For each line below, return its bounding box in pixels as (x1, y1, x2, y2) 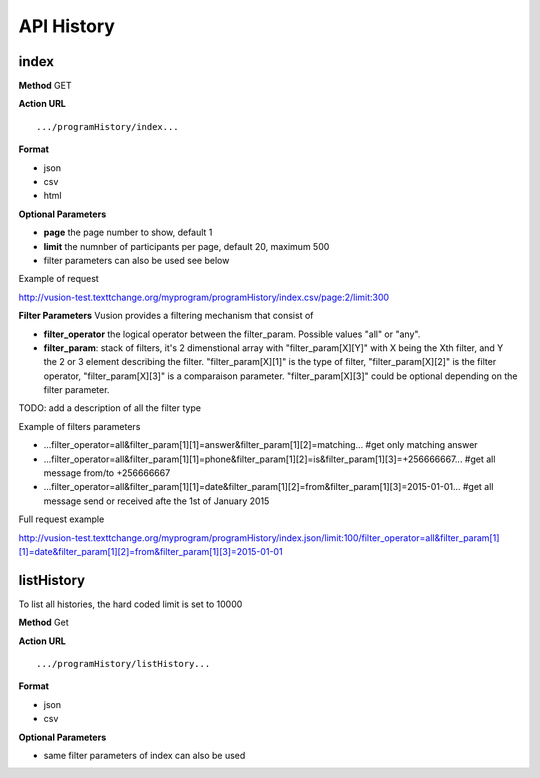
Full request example (18, 513, 105, 525)
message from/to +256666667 (43, 467, 171, 479)
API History (18, 15, 115, 37)
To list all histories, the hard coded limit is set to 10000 (18, 598, 243, 610)
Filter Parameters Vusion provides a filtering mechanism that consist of (18, 310, 314, 322)
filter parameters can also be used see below (43, 254, 230, 266)
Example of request (18, 273, 99, 285)
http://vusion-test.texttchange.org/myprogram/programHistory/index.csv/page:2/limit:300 (18, 291, 390, 303)
